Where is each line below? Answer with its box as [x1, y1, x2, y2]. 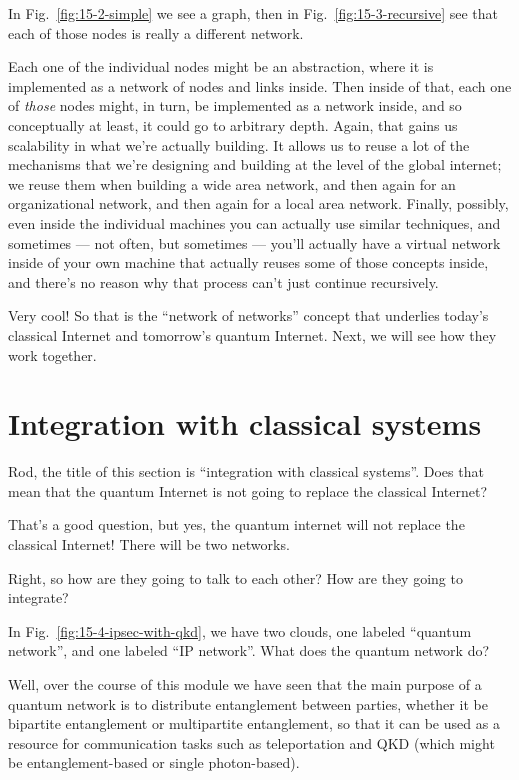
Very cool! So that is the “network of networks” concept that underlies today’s [8, 305, 489, 326]
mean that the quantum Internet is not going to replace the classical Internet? [8, 480, 488, 501]
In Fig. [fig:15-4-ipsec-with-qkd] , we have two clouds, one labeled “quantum [8, 620, 472, 641]
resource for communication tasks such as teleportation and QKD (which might [8, 732, 495, 753]
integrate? [8, 587, 69, 608]
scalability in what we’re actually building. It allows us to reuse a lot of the [8, 134, 470, 155]
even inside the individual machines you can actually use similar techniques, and [8, 212, 501, 233]
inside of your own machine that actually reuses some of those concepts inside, [8, 252, 489, 273]
